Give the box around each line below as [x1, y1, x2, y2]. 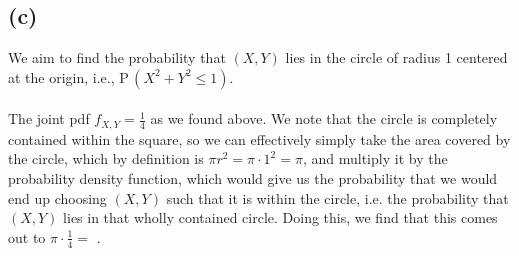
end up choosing [8, 187, 107, 208]
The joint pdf [8, 108, 90, 129]
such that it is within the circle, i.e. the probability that [166, 187, 509, 208]
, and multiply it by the [302, 148, 448, 169]
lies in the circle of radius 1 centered [285, 47, 508, 68]
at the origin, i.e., [8, 66, 115, 87]
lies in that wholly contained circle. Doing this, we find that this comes [63, 207, 498, 228]
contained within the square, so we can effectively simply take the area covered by [8, 128, 511, 149]
